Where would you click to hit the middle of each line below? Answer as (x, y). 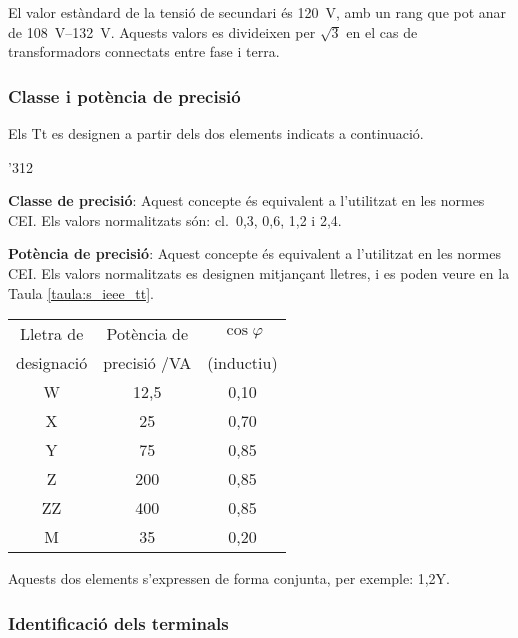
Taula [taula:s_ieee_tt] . (81, 292)
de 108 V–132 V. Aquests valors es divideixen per (162, 31)
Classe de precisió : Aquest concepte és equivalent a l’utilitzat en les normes (246, 200)
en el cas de (382, 31)
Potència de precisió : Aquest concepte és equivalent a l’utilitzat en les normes (254, 253)
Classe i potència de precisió (124, 95)
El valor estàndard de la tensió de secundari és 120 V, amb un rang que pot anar (257, 12)
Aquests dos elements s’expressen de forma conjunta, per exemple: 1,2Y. (229, 578)
